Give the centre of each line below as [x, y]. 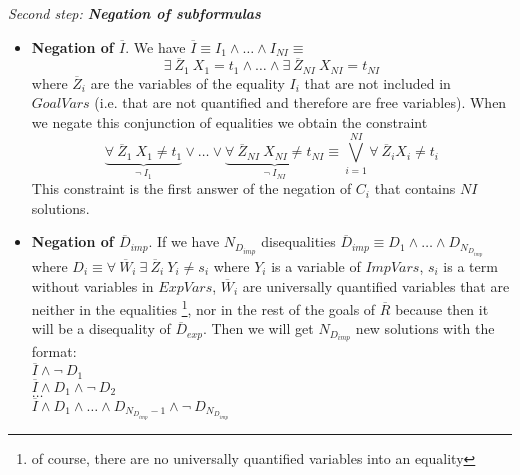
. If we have [184, 241]
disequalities [298, 241]
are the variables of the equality [187, 82]
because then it [442, 308]
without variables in [92, 285]
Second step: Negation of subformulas [134, 13]
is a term [470, 265]
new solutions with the [425, 328]
